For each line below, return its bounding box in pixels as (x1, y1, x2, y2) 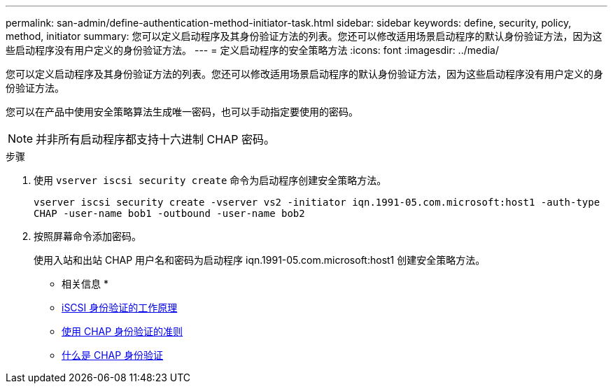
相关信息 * (62, 278, 108, 290)
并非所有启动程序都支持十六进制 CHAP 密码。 (36, 132, 275, 146)
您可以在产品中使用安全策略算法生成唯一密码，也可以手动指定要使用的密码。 (6, 106, 358, 118)
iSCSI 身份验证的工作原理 (62, 302, 178, 313)
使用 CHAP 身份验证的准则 (62, 325, 183, 337)
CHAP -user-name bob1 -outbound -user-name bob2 (34, 208, 305, 219)
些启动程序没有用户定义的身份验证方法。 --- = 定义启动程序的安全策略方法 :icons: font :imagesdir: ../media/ (6, 44, 500, 56)
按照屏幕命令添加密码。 (34, 230, 141, 242)
